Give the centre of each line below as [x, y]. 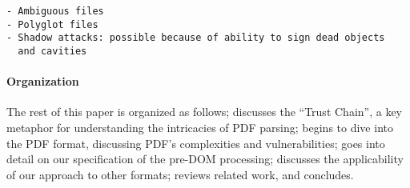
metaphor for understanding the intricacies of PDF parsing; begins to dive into [200, 128]
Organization [43, 81]
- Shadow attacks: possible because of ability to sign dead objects [196, 38]
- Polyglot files [52, 24]
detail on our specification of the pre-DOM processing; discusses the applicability [205, 159]
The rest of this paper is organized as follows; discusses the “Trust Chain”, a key [204, 112]
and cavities [52, 51]
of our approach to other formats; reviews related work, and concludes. [180, 174]
